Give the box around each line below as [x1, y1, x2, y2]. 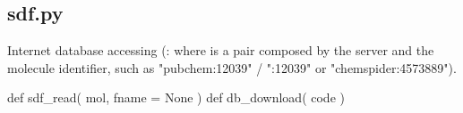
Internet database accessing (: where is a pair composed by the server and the [7, 41, 434, 60]
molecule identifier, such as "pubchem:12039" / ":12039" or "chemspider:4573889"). [7, 58, 457, 77]
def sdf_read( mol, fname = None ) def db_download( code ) [7, 88, 345, 107]
